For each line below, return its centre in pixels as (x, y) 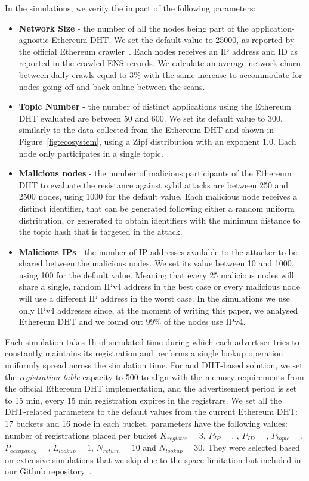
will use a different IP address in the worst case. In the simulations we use (154, 298)
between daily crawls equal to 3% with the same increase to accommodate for (160, 74)
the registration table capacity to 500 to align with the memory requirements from (154, 376)
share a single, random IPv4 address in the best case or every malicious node (159, 286)
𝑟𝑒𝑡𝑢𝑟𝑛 (112, 451)
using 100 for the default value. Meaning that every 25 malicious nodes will (156, 274)
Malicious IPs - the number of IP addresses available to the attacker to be (158, 251)
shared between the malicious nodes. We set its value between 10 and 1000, (156, 263)
